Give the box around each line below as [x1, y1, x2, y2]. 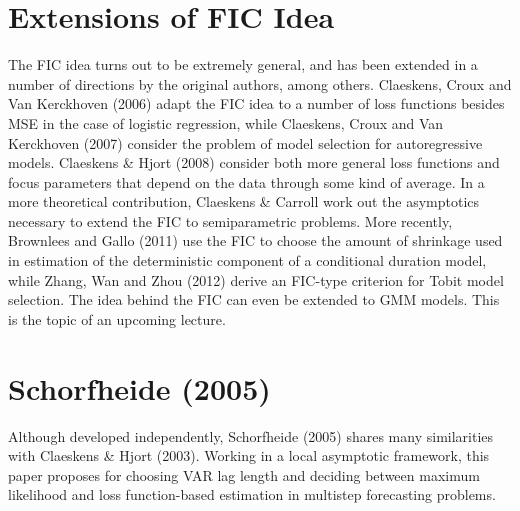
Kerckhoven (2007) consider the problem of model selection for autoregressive [8, 132, 483, 153]
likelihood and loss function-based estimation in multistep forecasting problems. [8, 484, 496, 505]
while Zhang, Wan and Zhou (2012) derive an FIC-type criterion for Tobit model [8, 269, 504, 290]
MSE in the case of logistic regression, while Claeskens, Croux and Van [8, 112, 444, 133]
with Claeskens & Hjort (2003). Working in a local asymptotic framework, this [8, 445, 490, 466]
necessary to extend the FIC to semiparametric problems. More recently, [8, 210, 453, 231]
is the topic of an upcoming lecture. [8, 308, 226, 329]
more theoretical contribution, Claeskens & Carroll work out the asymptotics [8, 191, 480, 212]
